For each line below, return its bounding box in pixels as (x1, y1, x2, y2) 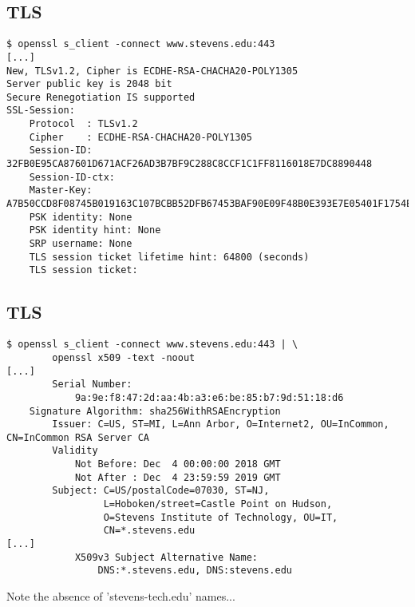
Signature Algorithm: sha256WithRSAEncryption (29, 405, 281, 417)
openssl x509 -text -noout (52, 351, 196, 363)
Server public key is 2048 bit (6, 78, 172, 90)
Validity (52, 445, 98, 457)
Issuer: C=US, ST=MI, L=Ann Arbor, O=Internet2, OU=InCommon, (52, 419, 389, 430)
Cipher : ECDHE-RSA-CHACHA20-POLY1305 (29, 131, 252, 143)
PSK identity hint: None (29, 224, 161, 236)
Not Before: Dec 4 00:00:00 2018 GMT (74, 458, 281, 470)
